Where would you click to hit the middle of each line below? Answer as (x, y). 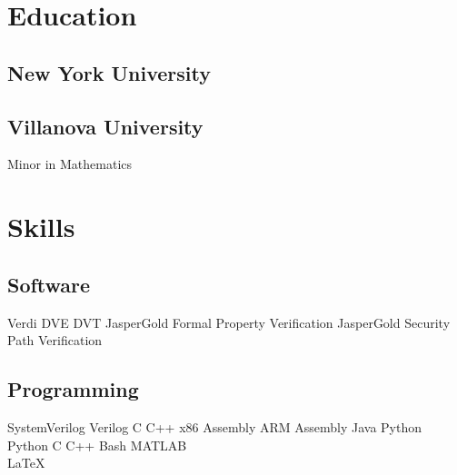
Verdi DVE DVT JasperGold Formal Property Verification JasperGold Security (229, 322)
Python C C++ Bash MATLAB (97, 445)
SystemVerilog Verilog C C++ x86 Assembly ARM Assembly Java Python (215, 426)
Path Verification (55, 340)
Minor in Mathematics (70, 164)
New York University (109, 72)
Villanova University (105, 126)
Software (49, 284)
